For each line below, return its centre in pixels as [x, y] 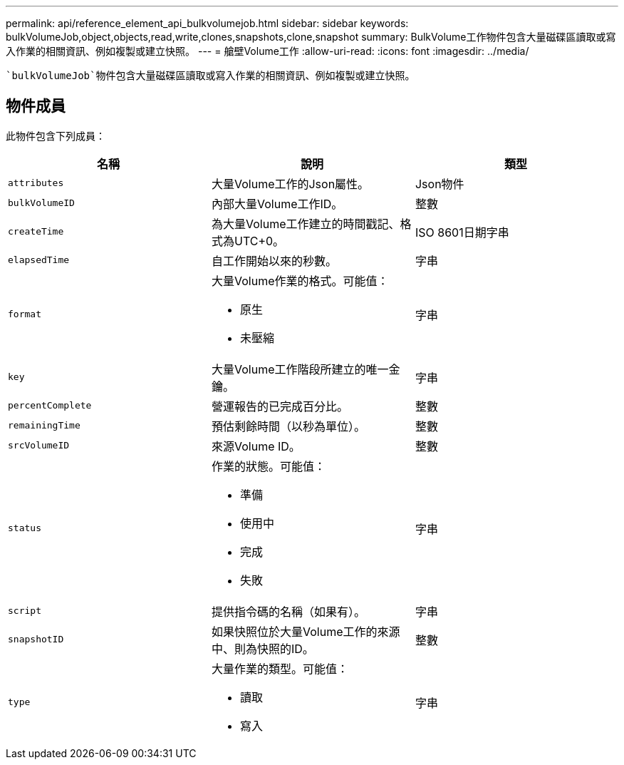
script [25, 611]
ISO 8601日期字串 [462, 232]
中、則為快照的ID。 [262, 648]
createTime [36, 232]
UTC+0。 [259, 241]
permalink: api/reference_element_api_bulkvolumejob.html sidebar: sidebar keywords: [207, 23]
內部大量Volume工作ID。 [277, 204]
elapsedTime [39, 260]
